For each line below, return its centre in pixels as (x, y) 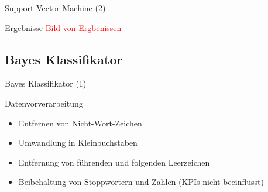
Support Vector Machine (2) (55, 8)
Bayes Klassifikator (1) (46, 83)
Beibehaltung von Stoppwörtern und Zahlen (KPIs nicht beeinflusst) (141, 182)
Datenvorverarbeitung (44, 103)
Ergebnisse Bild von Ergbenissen (63, 27)
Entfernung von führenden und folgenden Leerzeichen (114, 162)
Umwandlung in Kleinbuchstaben (78, 143)
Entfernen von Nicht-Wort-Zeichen (80, 123)
